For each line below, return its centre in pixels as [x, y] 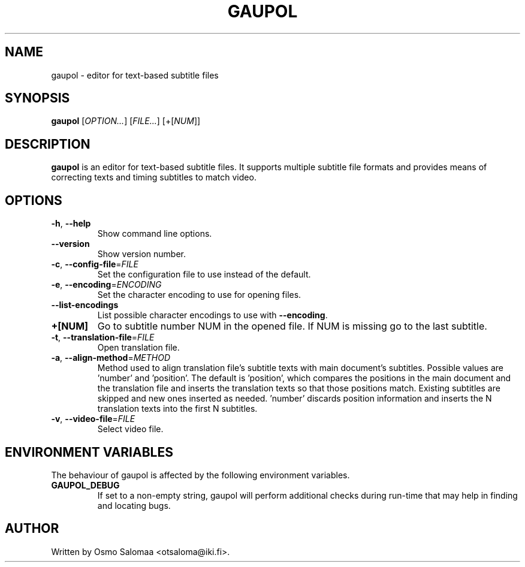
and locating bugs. [134, 505]
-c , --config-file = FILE [95, 264]
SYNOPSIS [37, 98]
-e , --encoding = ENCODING [106, 285]
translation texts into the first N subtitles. [177, 409]
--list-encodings [85, 305]
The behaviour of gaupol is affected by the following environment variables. [200, 475]
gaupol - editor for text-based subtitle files [135, 75]
